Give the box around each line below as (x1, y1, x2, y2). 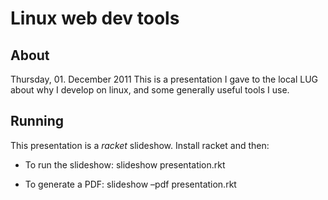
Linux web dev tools (10, 7, 180, 30)
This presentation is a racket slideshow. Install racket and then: (10, 139, 270, 151)
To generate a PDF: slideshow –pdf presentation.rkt (24, 178, 237, 190)
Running (10, 113, 65, 130)
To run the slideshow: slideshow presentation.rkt (24, 158, 226, 171)
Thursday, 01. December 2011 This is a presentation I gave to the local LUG (10, 73, 319, 85)
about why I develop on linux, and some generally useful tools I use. (10, 84, 290, 96)
